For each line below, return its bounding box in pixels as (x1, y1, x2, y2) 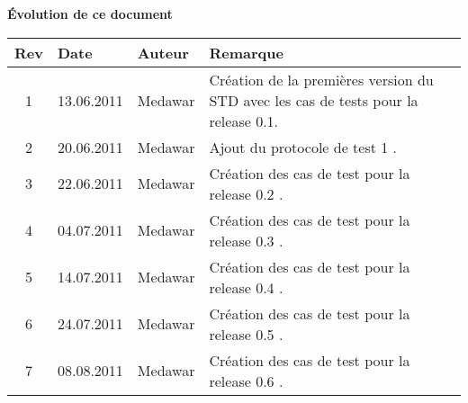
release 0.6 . (209, 370, 283, 391)
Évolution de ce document (7, 4, 173, 22)
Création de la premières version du (209, 68, 434, 90)
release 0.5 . (209, 323, 283, 345)
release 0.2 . (209, 183, 283, 204)
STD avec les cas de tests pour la (209, 89, 418, 111)
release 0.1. (209, 110, 279, 131)
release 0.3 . (209, 229, 283, 251)
